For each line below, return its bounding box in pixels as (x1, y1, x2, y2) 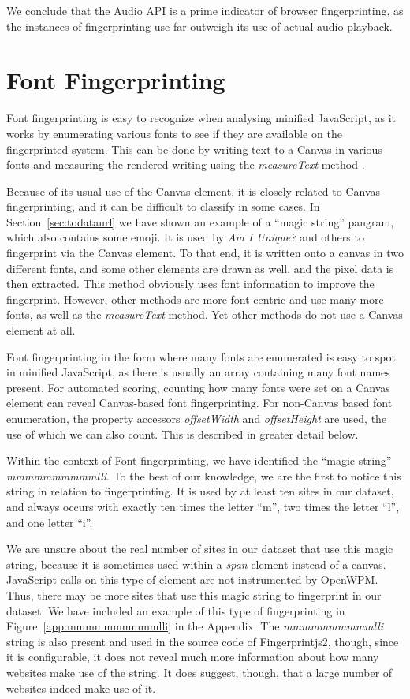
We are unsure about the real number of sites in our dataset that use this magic (6, 540, 393, 557)
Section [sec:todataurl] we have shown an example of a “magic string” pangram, (6, 213, 394, 230)
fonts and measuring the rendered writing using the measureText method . (6, 156, 365, 173)
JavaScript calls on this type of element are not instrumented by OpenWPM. (6, 571, 378, 588)
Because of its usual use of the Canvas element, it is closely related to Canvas (6, 182, 381, 199)
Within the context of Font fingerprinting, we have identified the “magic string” (6, 452, 392, 469)
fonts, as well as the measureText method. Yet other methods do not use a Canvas (6, 306, 403, 323)
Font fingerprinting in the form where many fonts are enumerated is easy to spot (6, 348, 396, 364)
